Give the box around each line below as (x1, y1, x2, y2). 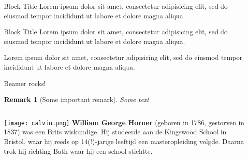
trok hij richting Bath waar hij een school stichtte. (4, 145, 153, 156)
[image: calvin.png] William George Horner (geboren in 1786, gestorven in (4, 117, 245, 127)
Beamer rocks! (4, 78, 46, 88)
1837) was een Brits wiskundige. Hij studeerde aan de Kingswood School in (4, 127, 227, 137)
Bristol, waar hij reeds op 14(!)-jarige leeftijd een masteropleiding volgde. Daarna (4, 136, 244, 146)
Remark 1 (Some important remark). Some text (4, 94, 149, 104)
